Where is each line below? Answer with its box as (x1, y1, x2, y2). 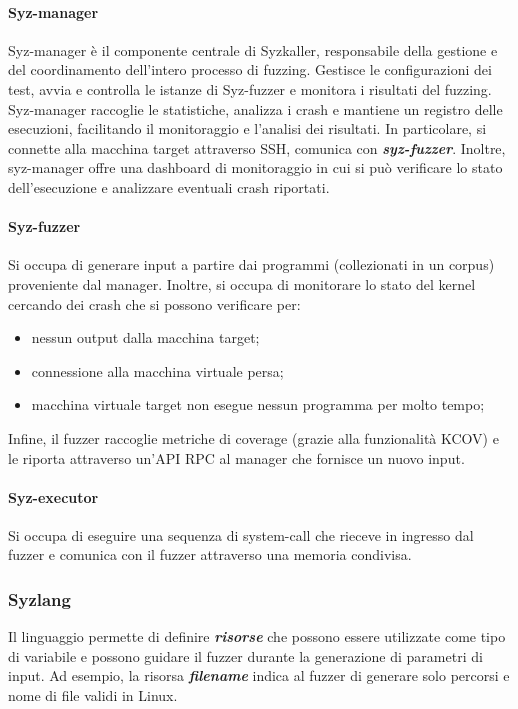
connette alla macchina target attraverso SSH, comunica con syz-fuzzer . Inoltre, (8, 137, 506, 158)
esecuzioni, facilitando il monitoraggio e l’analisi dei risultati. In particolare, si (8, 118, 487, 139)
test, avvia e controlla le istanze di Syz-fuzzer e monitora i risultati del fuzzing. (8, 78, 492, 99)
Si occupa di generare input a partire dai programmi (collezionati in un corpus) (8, 254, 495, 275)
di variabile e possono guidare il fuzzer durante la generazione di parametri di (8, 645, 483, 666)
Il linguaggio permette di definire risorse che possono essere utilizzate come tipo (8, 626, 506, 647)
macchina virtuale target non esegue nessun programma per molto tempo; (31, 394, 485, 415)
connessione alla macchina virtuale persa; (31, 360, 284, 381)
